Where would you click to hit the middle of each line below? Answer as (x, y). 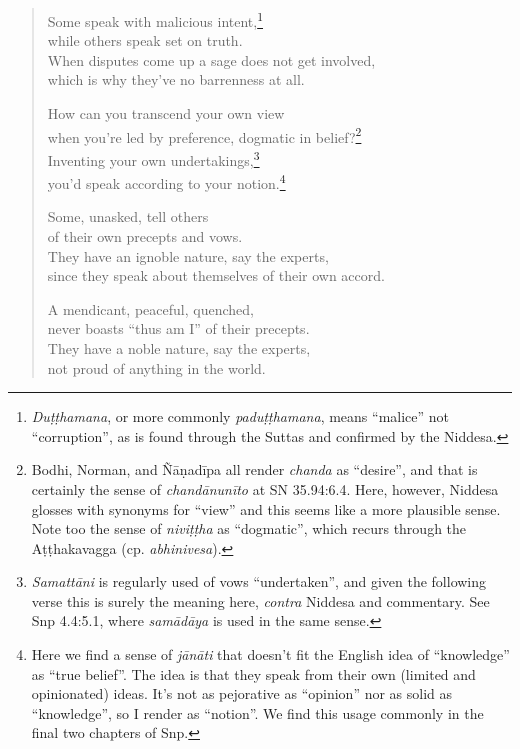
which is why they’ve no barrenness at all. (176, 79)
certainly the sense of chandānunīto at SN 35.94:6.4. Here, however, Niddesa (265, 488)
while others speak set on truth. (145, 40)
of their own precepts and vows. (145, 235)
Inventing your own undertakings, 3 (153, 158)
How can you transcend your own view (166, 113)
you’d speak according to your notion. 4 (166, 181)
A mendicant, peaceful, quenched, (150, 308)
